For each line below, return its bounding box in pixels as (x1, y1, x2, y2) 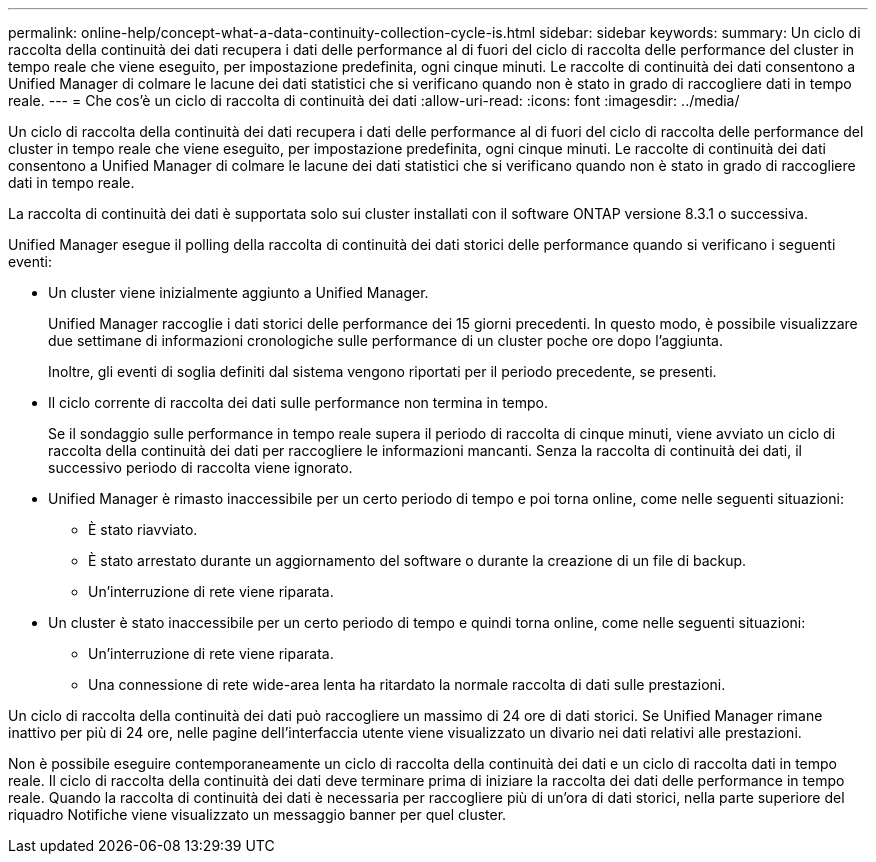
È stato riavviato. (88, 521, 198, 538)
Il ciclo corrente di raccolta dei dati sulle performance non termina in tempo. (48, 394, 549, 411)
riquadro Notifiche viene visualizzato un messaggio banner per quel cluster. (8, 806, 507, 823)
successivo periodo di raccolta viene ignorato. (48, 459, 353, 476)
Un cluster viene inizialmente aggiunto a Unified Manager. (48, 284, 429, 301)
